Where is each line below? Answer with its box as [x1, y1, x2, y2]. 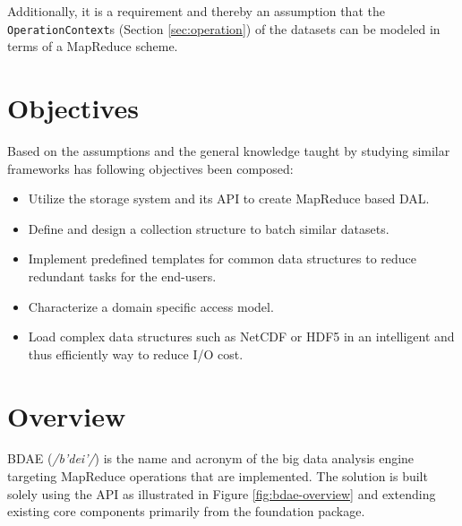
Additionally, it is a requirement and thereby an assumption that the [7, 2, 385, 20]
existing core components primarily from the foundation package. [7, 502, 365, 521]
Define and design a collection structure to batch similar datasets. [28, 219, 389, 237]
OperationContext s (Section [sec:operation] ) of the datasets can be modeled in [7, 19, 441, 38]
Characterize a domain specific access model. [28, 297, 274, 315]
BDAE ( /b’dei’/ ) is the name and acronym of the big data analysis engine [7, 449, 415, 468]
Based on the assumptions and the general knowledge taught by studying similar [7, 141, 450, 160]
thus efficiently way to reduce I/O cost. [28, 344, 244, 363]
